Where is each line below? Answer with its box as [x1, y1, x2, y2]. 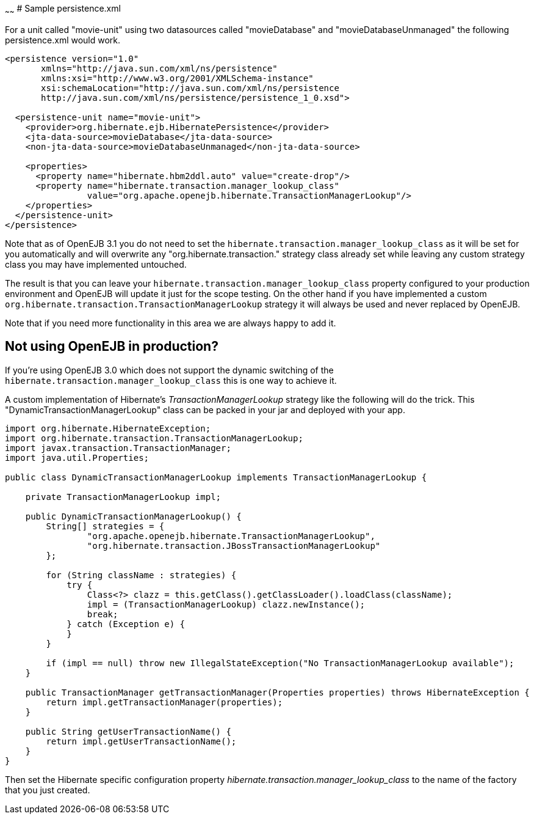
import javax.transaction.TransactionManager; [5, 443, 231, 453]
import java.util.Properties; [5, 452, 150, 463]
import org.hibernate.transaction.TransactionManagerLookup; [5, 433, 303, 443]
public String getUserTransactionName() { [25, 726, 231, 736]
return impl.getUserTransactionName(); [46, 736, 237, 746]
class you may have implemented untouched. [5, 259, 187, 270]
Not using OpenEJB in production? [5, 339, 218, 354]
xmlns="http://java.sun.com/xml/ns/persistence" [41, 63, 278, 73]
